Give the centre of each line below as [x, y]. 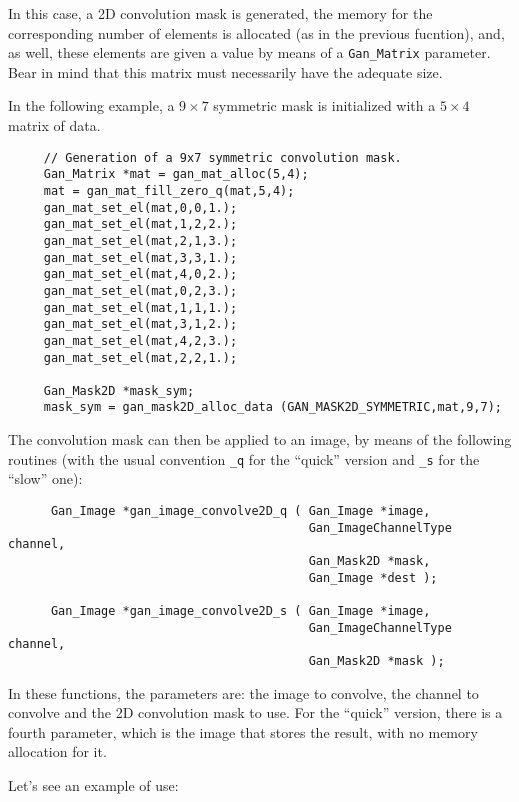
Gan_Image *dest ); [373, 577]
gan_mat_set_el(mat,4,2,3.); [140, 340]
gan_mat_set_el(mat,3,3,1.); [140, 257]
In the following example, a [91, 105]
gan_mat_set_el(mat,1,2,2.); [140, 224]
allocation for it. [57, 751]
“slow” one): [45, 478]
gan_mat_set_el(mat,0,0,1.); [140, 207]
